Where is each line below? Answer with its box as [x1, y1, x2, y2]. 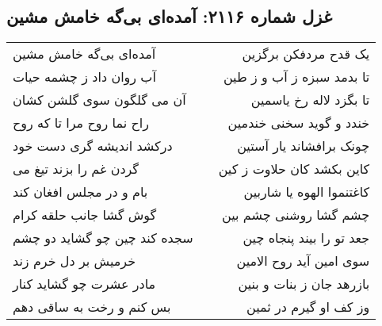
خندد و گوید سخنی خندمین [227, 113, 370, 132]
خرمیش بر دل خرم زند [13, 251, 136, 270]
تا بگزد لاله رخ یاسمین [250, 90, 370, 109]
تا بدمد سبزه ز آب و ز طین [223, 67, 370, 86]
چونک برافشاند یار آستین [237, 136, 370, 155]
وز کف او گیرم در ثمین [246, 297, 370, 316]
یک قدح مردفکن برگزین [242, 44, 370, 63]
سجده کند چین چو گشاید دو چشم [13, 228, 193, 247]
